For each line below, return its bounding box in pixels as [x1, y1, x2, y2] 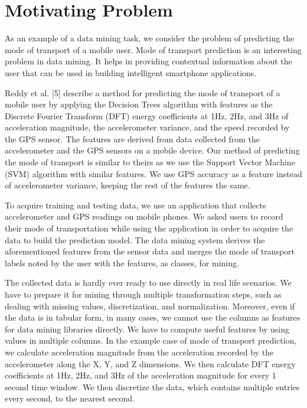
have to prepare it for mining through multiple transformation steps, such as [5, 288, 282, 300]
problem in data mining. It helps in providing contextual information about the [5, 55, 292, 67]
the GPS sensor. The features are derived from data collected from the [5, 132, 260, 145]
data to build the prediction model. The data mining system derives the [5, 233, 265, 246]
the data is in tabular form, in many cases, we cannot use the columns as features [5, 311, 301, 324]
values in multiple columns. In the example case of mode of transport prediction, [5, 334, 297, 347]
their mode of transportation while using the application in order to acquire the [5, 222, 293, 234]
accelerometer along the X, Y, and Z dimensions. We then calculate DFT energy [5, 357, 296, 370]
